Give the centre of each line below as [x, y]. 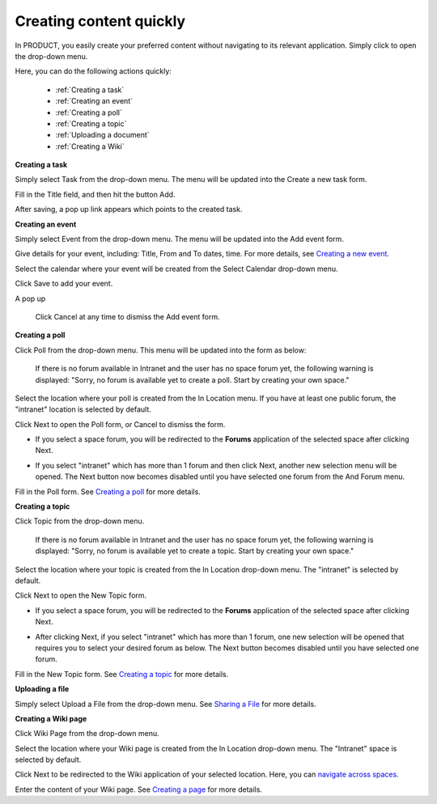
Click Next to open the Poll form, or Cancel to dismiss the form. [120, 424]
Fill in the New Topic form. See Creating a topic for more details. [122, 674]
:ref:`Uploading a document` [102, 135]
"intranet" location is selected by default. [83, 409]
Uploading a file [42, 689]
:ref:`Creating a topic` [91, 123]
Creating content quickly [100, 21]
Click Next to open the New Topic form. [81, 595]
